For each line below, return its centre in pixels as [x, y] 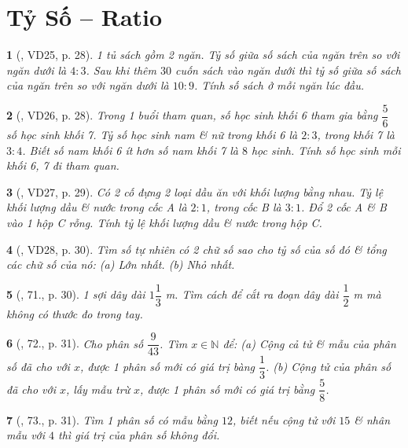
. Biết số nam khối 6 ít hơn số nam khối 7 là [130, 150]
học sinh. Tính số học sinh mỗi [326, 150]
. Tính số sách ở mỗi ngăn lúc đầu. [279, 85]
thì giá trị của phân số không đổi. [139, 435]
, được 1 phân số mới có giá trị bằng [228, 389]
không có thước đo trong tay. [75, 313]
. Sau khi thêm [121, 70]
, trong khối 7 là [356, 134]
